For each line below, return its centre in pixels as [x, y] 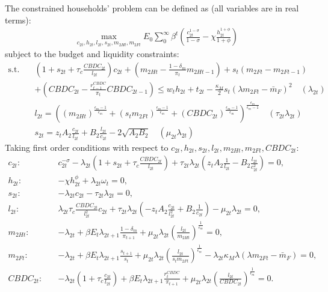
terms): [18, 20]
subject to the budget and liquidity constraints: [92, 54]
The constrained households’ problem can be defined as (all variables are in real [152, 8]
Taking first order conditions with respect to [87, 147]
